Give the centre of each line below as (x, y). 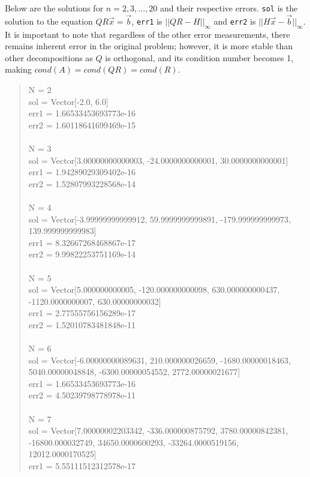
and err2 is (235, 21)
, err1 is (147, 21)
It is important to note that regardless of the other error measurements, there (148, 34)
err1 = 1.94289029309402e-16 (82, 172)
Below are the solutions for (54, 8)
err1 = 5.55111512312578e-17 (82, 466)
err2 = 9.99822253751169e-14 (82, 254)
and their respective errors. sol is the (229, 8)
